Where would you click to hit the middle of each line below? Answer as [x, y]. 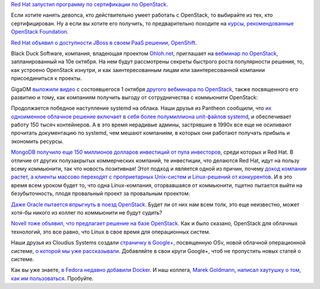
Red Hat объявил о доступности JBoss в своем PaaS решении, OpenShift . [104, 43]
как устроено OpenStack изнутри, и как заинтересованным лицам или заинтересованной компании [138, 70]
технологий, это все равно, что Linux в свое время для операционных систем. [111, 232]
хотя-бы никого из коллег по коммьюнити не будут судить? [87, 212]
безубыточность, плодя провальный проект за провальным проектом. [100, 194]
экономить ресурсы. [37, 141]
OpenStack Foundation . [40, 32]
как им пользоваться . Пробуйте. [52, 278]
